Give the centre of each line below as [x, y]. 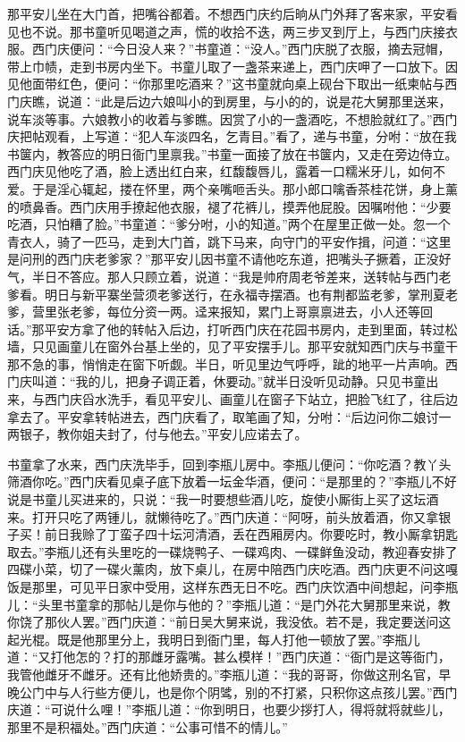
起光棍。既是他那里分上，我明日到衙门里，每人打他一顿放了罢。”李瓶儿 [214, 639]
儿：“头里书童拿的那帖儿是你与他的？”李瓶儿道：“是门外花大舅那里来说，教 [229, 604]
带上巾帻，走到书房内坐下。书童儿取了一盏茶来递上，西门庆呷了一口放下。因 [232, 66]
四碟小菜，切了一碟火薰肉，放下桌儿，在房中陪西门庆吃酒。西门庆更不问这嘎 [232, 569]
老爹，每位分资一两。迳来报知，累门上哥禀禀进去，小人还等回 [251, 312]
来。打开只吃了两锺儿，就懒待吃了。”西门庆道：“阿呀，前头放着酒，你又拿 [223, 516]
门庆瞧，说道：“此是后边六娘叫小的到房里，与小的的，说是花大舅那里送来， [229, 101]
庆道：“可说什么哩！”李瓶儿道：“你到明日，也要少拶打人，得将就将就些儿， [229, 709]
